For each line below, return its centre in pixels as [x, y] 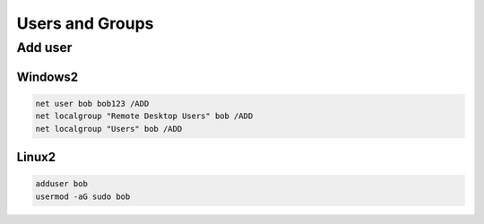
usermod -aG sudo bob [83, 196]
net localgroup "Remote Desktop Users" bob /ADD [144, 116]
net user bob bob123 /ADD [92, 103]
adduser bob [62, 184]
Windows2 [48, 77]
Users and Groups [85, 23]
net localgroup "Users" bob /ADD [109, 129]
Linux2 [36, 157]
